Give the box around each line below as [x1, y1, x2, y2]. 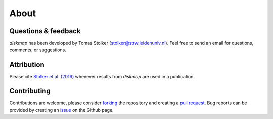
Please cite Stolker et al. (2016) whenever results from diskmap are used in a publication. [9, 74, 195, 80]
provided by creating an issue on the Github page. [9, 107, 114, 113]
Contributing [9, 87, 51, 95]
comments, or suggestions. [9, 47, 67, 53]
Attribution [9, 61, 45, 69]
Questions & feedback [9, 27, 81, 35]
